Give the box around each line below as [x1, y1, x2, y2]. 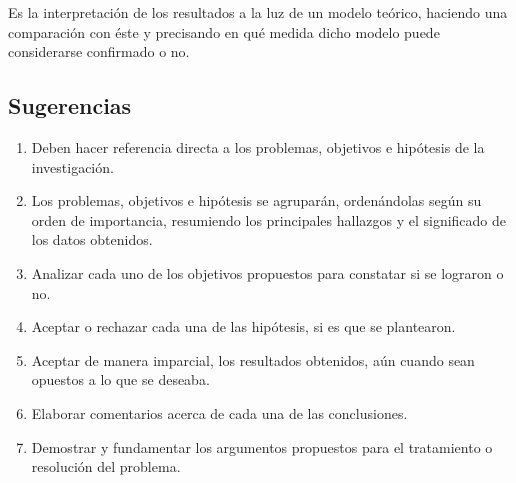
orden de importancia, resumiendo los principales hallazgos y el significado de [31, 209, 507, 230]
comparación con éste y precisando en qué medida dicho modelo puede [8, 21, 440, 42]
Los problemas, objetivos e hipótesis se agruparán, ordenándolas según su [31, 190, 482, 211]
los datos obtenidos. [31, 229, 153, 250]
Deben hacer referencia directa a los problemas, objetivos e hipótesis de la [31, 136, 485, 157]
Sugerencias [8, 90, 132, 121]
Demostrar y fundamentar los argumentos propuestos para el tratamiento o [31, 436, 493, 457]
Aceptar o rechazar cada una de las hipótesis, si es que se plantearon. [31, 316, 456, 337]
